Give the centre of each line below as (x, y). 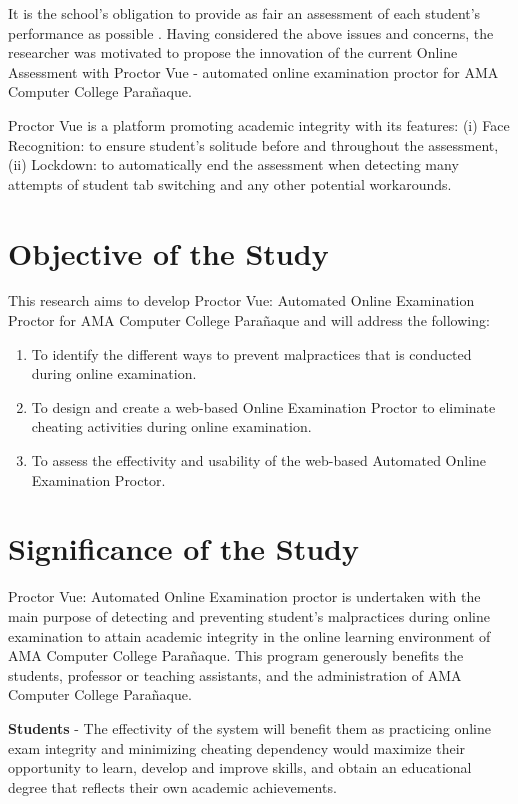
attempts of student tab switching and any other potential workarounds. (230, 183)
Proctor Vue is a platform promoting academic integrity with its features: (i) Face (259, 124)
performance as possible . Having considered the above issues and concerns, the (251, 32)
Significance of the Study (184, 548)
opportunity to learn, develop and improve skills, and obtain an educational (240, 767)
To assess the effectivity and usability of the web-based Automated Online (259, 460)
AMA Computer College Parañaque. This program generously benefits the (236, 655)
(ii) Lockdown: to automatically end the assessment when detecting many (233, 164)
